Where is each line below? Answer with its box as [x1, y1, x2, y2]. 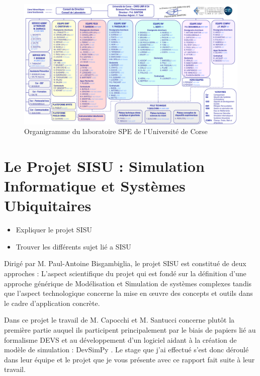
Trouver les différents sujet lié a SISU [16, 241, 131, 252]
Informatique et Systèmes [4, 175, 186, 196]
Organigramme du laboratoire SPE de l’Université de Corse [24, 126, 208, 137]
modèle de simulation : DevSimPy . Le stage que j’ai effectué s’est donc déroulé [4, 344, 249, 355]
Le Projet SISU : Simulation [4, 155, 205, 176]
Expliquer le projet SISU [16, 224, 92, 235]
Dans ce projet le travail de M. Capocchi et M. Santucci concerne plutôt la [4, 315, 235, 325]
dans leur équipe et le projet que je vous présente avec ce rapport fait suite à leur [4, 354, 255, 364]
